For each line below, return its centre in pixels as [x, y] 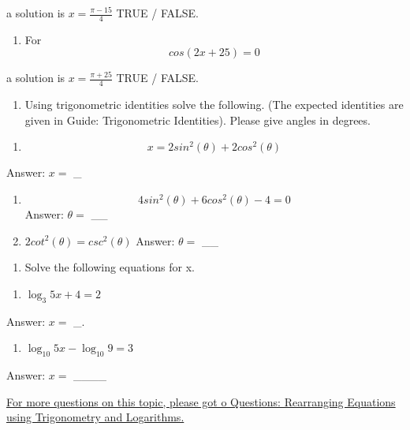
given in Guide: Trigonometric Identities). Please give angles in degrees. [198, 120]
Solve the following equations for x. [110, 267]
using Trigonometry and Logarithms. [95, 417]
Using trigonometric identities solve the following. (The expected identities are [214, 105]
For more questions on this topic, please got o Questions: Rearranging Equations [201, 401]
